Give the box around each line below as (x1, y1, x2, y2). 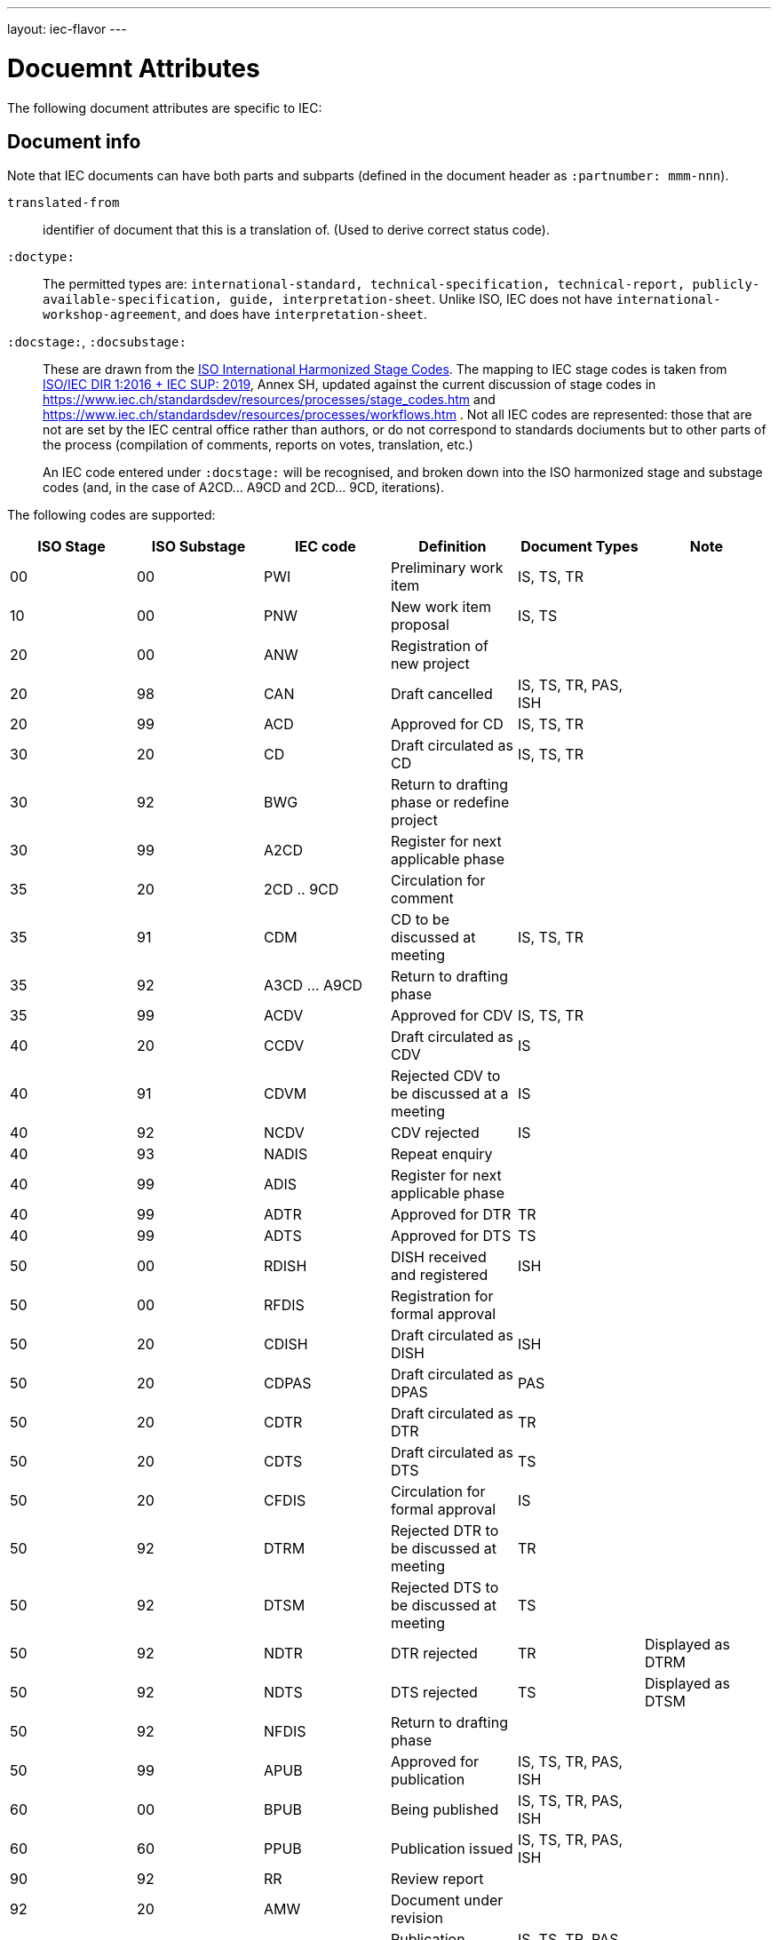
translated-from (7, 195, 120, 211)
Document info (7, 130, 141, 153)
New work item (390, 598, 491, 616)
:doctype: (7, 250, 75, 265)
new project (390, 655, 470, 673)
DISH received (390, 1248, 487, 1267)
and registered (390, 1266, 488, 1284)
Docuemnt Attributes (7, 52, 260, 83)
